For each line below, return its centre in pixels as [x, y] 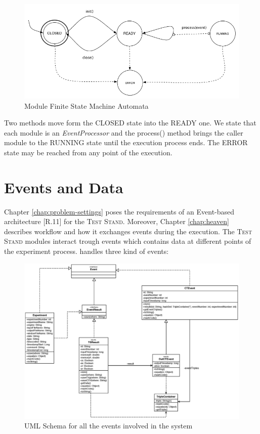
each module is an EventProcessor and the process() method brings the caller [124, 132]
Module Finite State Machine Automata [86, 105]
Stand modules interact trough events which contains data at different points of [128, 241]
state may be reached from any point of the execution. [88, 152]
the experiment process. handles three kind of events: [86, 251]
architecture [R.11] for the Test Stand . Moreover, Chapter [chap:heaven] [117, 221]
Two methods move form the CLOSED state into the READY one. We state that [130, 123]
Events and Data [64, 187]
